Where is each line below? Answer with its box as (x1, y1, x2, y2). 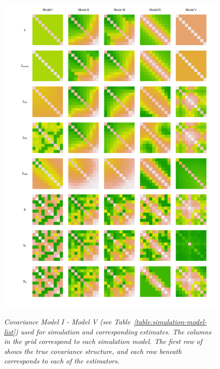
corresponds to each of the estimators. (4, 355, 119, 366)
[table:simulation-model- (133, 316, 207, 326)
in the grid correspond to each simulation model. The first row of (4, 336, 202, 346)
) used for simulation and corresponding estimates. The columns (15, 326, 211, 336)
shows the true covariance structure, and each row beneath (4, 345, 182, 356)
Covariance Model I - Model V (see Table (4, 316, 130, 326)
